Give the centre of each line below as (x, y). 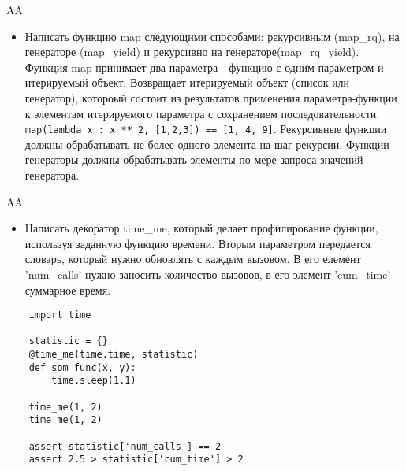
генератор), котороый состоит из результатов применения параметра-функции (211, 97)
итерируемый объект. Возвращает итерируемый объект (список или (187, 82)
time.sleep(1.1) (94, 381)
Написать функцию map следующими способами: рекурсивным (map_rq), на (212, 36)
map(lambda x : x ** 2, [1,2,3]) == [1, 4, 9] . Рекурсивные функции (206, 129)
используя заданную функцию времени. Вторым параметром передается (197, 243)
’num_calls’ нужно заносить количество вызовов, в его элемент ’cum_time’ (208, 274)
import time (60, 315)
